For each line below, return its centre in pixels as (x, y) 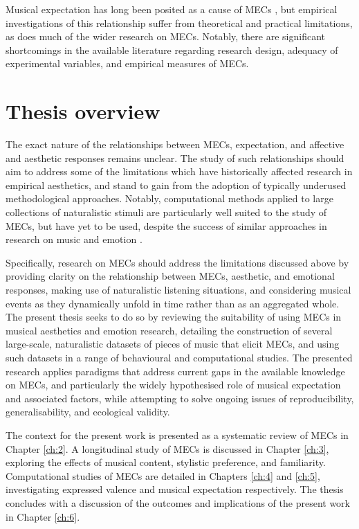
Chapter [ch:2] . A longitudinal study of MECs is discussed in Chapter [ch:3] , (167, 448)
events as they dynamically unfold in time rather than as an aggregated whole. (173, 303)
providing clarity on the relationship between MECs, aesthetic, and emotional (170, 276)
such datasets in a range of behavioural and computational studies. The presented (179, 357)
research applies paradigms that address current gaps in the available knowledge (175, 371)
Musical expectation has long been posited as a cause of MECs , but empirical (172, 9)
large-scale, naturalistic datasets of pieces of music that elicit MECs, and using (173, 344)
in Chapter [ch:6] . (43, 516)
